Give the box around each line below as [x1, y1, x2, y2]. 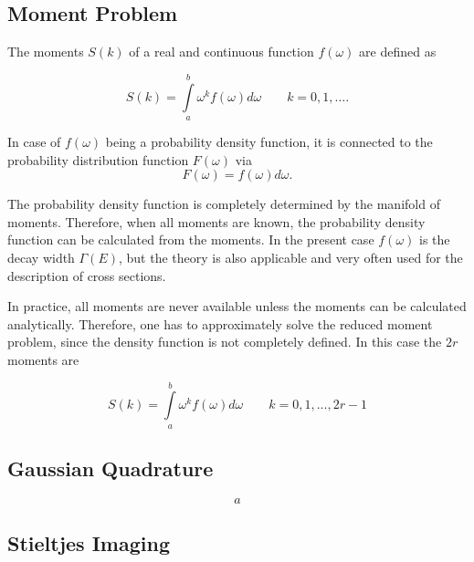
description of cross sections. [7, 265, 166, 285]
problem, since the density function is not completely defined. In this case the [7, 332, 442, 351]
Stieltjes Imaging [7, 529, 170, 557]
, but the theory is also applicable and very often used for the [119, 247, 463, 266]
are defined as [359, 42, 437, 61]
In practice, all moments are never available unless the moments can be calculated [7, 297, 467, 316]
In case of [7, 131, 61, 151]
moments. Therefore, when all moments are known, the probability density [7, 212, 426, 231]
